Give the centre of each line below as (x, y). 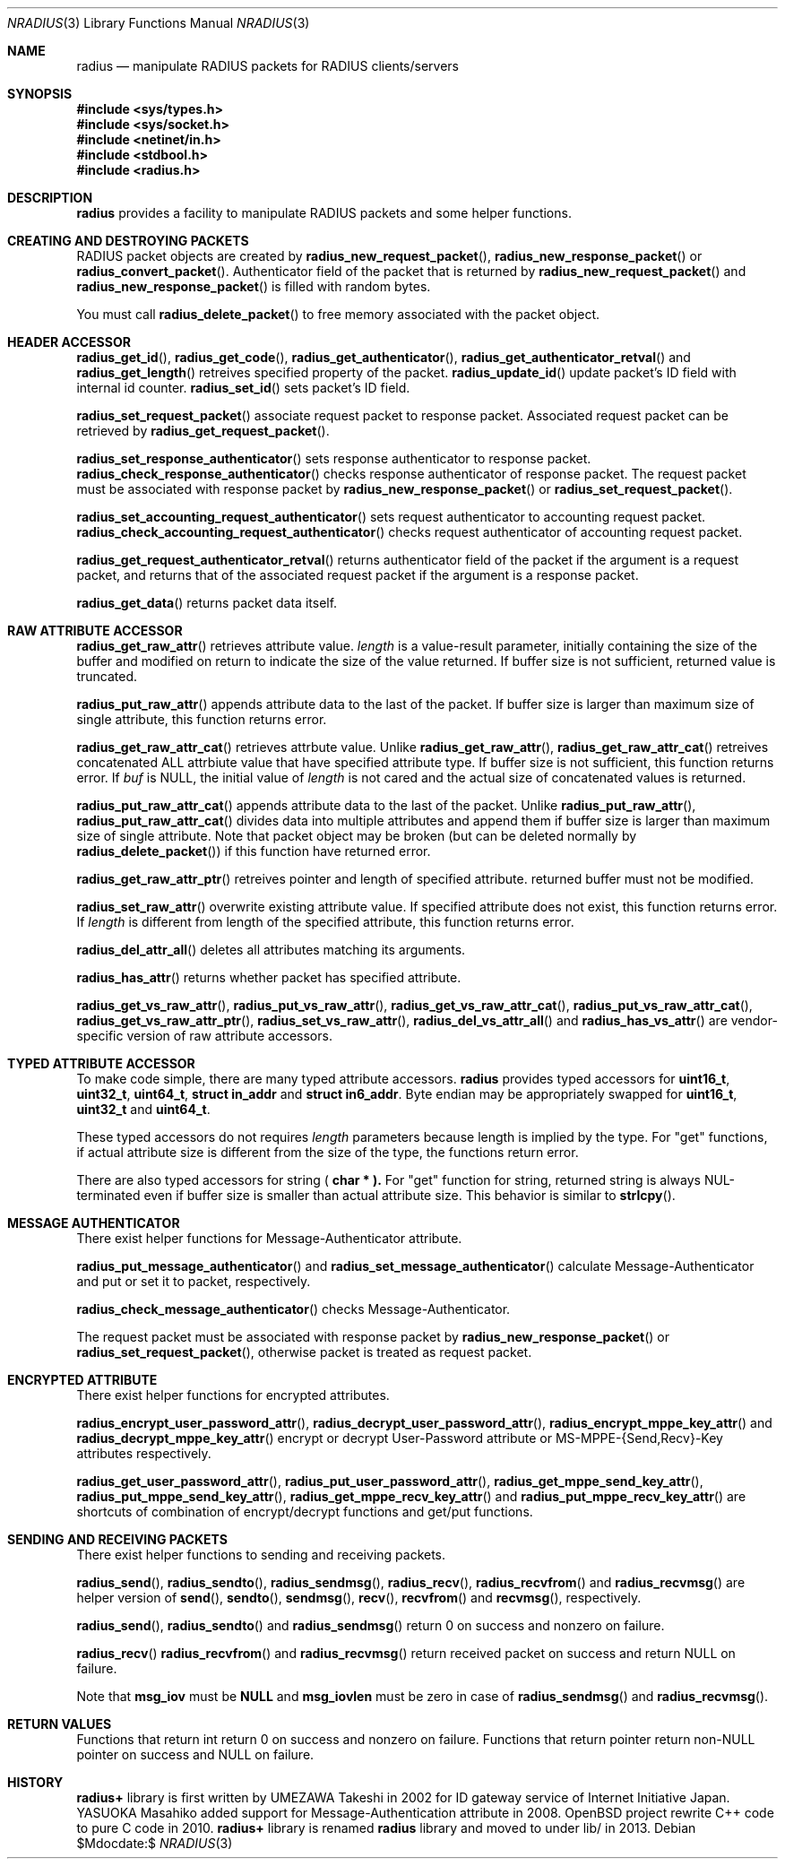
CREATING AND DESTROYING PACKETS (128, 241)
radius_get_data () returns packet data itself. (207, 603)
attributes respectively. (144, 1453)
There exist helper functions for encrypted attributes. (233, 1395)
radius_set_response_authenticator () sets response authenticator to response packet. (334, 458)
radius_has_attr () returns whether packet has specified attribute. (269, 977)
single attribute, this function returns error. (202, 719)
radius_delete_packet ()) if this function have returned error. (254, 851)
